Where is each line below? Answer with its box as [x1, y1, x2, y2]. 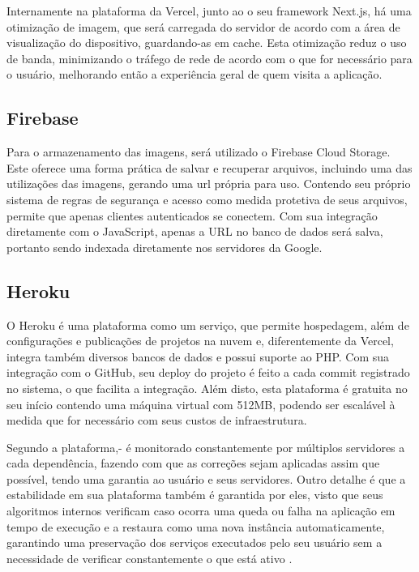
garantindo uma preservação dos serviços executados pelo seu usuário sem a [6, 534, 383, 551]
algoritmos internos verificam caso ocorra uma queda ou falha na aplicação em [6, 502, 395, 519]
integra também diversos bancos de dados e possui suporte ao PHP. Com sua [6, 348, 390, 365]
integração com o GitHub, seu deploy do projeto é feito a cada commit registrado [6, 364, 410, 381]
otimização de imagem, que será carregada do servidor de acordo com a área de [6, 18, 400, 35]
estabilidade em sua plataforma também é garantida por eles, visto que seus [6, 486, 383, 503]
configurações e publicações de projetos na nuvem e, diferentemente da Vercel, [6, 332, 394, 349]
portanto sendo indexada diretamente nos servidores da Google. [6, 238, 323, 255]
